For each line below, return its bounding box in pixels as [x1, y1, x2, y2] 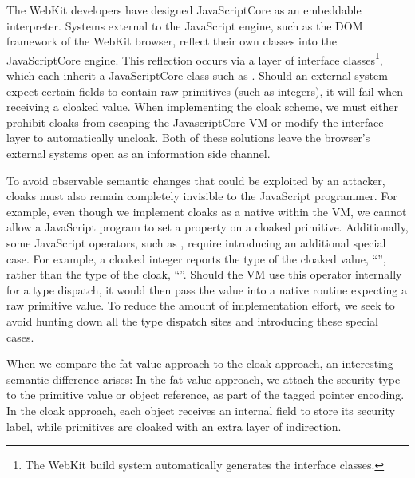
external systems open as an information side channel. [6, 145, 271, 161]
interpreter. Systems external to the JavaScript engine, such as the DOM [6, 17, 363, 34]
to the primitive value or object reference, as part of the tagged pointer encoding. [6, 386, 405, 403]
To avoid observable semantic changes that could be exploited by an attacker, [6, 172, 385, 188]
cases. [6, 328, 34, 345]
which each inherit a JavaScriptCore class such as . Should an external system [6, 67, 388, 84]
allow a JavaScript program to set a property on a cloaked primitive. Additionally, [6, 219, 409, 235]
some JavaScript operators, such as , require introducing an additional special [6, 234, 386, 251]
